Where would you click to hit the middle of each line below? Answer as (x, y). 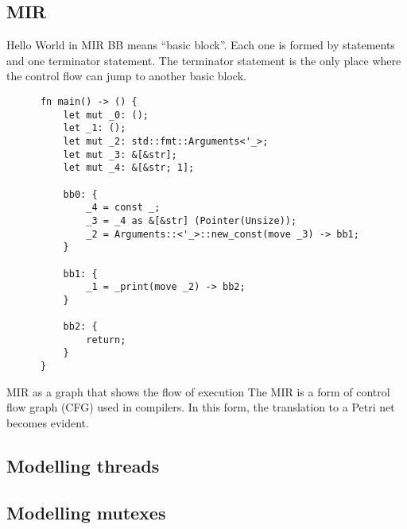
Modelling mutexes (86, 512)
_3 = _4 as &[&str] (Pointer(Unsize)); (192, 220)
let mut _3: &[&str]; (120, 154)
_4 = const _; (123, 208)
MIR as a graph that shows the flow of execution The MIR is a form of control (198, 391)
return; (106, 340)
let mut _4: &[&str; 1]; (129, 168)
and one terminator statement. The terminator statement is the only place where (204, 60)
